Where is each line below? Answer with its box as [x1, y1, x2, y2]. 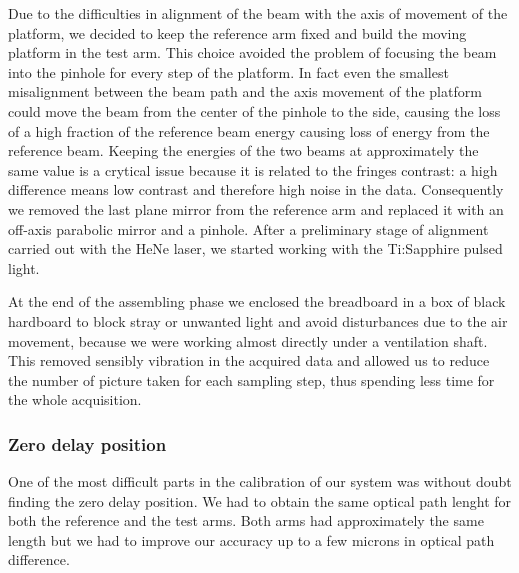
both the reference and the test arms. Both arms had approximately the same [8, 510, 484, 531]
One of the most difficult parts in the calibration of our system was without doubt [8, 471, 512, 492]
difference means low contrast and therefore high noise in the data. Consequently [8, 179, 504, 200]
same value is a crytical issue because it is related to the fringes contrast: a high [8, 159, 498, 180]
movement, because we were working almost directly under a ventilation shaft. [8, 330, 488, 351]
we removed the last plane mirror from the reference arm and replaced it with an [8, 198, 504, 219]
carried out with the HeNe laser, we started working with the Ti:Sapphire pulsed [8, 238, 503, 259]
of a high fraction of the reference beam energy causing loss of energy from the [8, 120, 490, 141]
